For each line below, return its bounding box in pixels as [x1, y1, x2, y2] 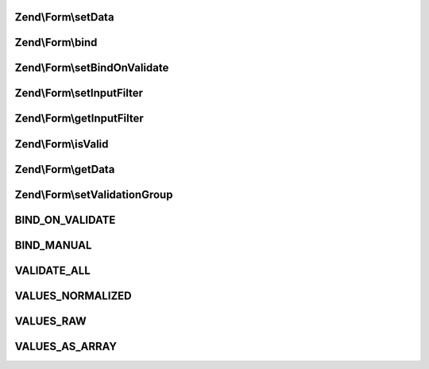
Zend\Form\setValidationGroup [14, 187, 173, 202]
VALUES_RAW [14, 314, 87, 328]
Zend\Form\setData [14, 10, 114, 24]
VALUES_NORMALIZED [14, 289, 133, 302]
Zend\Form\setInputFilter [14, 86, 143, 100]
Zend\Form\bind [14, 36, 98, 49]
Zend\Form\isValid [14, 137, 109, 151]
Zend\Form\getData [14, 163, 115, 176]
